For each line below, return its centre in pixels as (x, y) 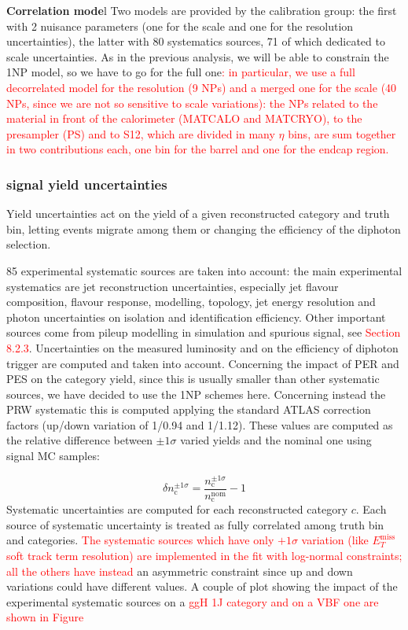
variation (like (335, 540)
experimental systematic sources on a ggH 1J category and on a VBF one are (193, 601)
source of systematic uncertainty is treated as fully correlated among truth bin (195, 524)
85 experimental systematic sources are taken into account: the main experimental (204, 270)
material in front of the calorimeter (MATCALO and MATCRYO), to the (184, 118)
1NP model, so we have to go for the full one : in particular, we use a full (181, 72)
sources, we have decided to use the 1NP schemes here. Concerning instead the (196, 394)
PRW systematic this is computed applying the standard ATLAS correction (189, 409)
